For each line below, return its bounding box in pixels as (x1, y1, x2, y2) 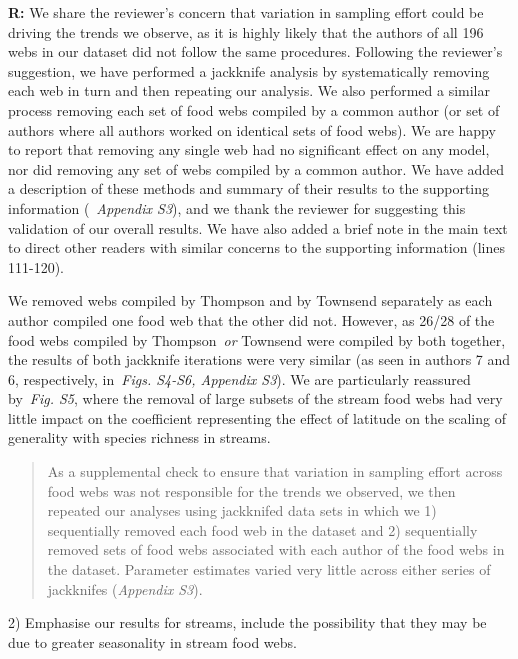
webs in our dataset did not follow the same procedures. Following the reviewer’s (8, 41, 503, 62)
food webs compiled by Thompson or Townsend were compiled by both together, (8, 329, 506, 350)
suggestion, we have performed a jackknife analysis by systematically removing (8, 60, 490, 81)
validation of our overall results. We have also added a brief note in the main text (8, 217, 508, 238)
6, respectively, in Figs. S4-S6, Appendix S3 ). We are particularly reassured (8, 368, 471, 389)
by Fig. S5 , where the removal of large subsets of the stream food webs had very (8, 388, 503, 409)
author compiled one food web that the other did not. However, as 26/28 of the (8, 309, 495, 330)
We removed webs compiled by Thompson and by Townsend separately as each (8, 290, 493, 311)
